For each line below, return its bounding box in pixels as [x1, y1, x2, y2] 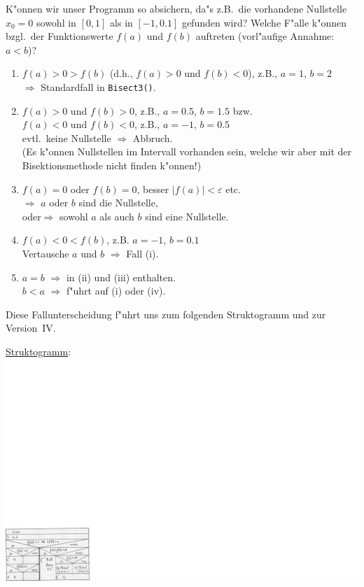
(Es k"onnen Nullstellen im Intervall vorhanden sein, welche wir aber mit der [22, 144, 351, 159]
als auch [99, 208, 134, 223]
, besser [136, 181, 169, 196]
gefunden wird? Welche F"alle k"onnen [181, 15, 346, 29]
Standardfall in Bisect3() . [41, 79, 156, 94]
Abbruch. [132, 130, 173, 145]
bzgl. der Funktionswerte [6, 29, 113, 43]
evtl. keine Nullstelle [22, 130, 111, 145]
